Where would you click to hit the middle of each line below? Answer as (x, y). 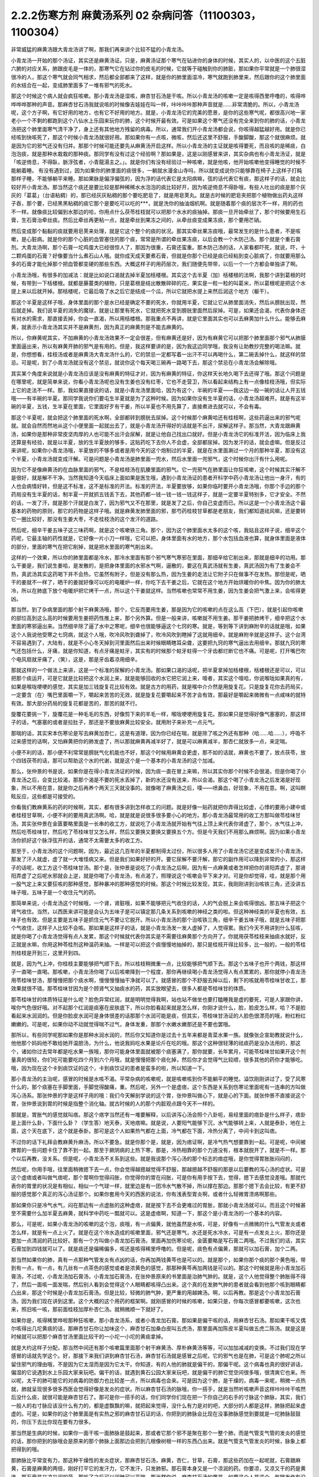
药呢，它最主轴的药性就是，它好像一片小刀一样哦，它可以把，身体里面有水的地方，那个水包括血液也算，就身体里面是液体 (158, 538)
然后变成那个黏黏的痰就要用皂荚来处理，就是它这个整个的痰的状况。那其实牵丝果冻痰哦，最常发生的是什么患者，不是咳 (156, 231)
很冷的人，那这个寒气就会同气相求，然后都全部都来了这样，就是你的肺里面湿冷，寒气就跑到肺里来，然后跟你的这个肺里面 (158, 77)
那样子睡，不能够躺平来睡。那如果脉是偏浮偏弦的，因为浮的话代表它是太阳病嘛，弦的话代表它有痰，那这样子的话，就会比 (158, 179)
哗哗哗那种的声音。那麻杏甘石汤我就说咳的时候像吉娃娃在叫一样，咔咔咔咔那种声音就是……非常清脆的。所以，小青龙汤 (155, 104)
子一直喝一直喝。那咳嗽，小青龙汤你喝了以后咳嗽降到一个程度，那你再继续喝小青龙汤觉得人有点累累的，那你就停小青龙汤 (158, 972)
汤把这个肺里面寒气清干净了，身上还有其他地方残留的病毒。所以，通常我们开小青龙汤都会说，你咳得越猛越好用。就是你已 (158, 129)
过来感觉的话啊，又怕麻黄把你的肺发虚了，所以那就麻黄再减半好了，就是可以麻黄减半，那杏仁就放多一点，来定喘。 (151, 741)
